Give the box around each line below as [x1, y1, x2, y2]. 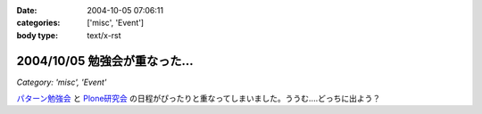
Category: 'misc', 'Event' [16, 77, 107, 87]
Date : [16, 5, 37, 15]
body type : [16, 29, 58, 40]
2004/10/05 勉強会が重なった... [16, 53, 194, 69]
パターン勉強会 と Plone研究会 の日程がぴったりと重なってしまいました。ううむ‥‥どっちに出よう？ [16, 94, 381, 104]
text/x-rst [87, 29, 121, 40]
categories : [16, 18, 61, 28]
